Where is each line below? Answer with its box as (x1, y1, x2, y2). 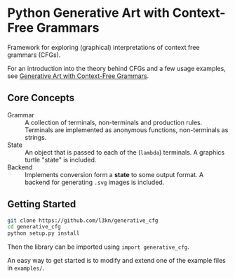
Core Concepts (7, 92, 75, 104)
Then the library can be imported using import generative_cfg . (7, 242, 189, 251)
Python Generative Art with (7, 5, 170, 21)
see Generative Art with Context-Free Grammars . (7, 72, 149, 80)
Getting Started (7, 198, 76, 210)
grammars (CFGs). (7, 51, 61, 59)
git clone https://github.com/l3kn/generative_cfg (7, 216, 159, 224)
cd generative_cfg (7, 223, 61, 231)
